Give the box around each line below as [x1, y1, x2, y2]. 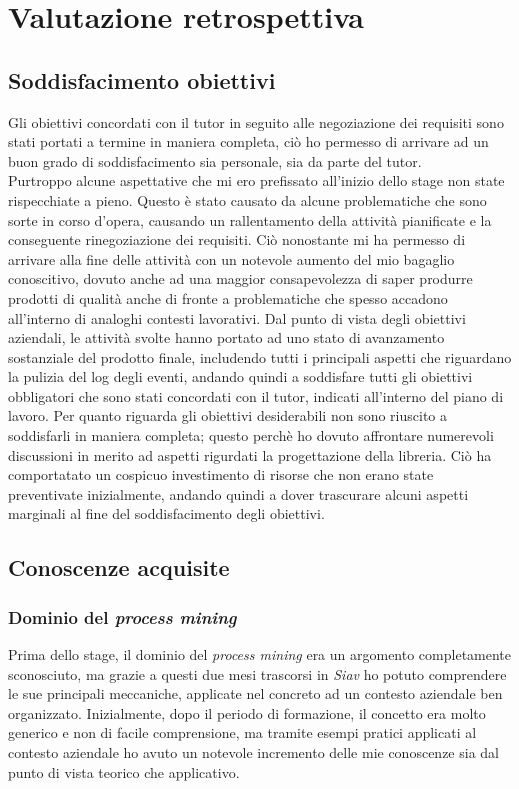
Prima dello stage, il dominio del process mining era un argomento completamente [8, 644, 512, 665]
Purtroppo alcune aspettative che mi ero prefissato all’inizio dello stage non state [8, 170, 505, 191]
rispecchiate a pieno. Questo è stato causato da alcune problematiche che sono [8, 189, 487, 210]
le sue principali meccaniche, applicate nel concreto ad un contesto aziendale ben [8, 683, 503, 704]
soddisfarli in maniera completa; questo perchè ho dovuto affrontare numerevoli [8, 425, 494, 446]
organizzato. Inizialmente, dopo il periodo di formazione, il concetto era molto [8, 702, 486, 723]
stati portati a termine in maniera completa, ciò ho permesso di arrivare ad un [8, 131, 489, 152]
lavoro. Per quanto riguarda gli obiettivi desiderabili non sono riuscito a [8, 405, 447, 426]
